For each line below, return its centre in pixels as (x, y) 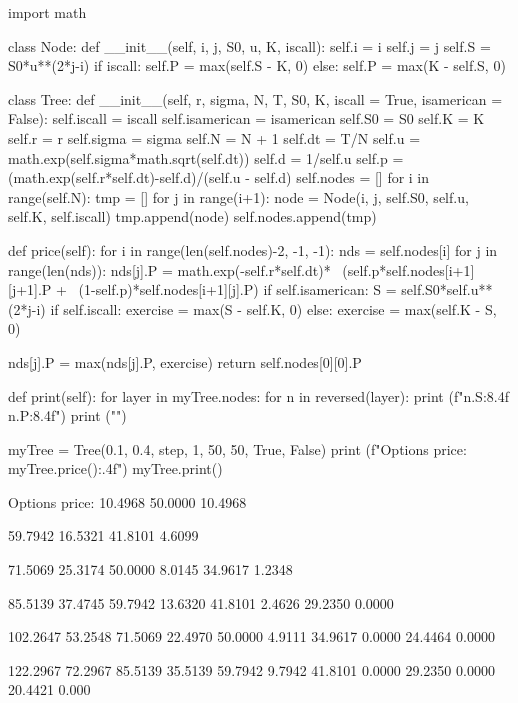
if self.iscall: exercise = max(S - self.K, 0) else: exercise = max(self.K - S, (273, 308)
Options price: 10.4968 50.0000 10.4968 (127, 501)
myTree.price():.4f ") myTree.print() (115, 468)
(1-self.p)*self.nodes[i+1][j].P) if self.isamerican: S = (237, 289)
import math (47, 12)
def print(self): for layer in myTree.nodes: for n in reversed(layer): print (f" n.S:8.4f (258, 395)
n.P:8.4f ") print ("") (67, 415)
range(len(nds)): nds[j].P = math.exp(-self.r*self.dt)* (169, 269)
